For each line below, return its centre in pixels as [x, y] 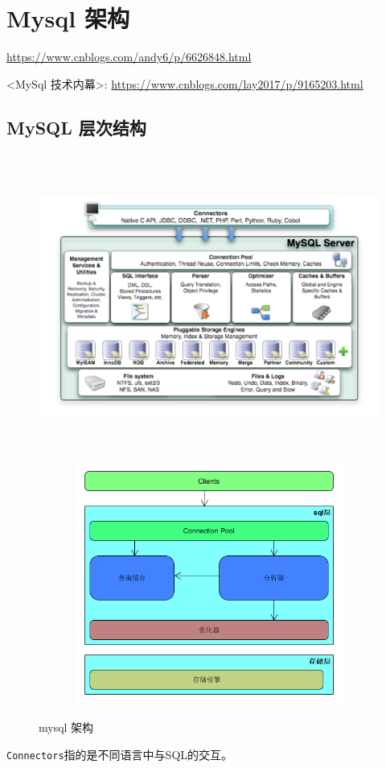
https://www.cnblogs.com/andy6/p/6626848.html [129, 57]
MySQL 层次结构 [76, 127]
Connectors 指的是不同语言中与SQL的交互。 [120, 754]
